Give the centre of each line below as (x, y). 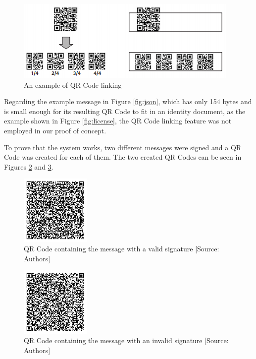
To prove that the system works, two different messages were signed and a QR (123, 147)
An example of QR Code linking (73, 85)
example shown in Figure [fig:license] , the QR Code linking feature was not (118, 121)
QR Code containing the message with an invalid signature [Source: (126, 340)
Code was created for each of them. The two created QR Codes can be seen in (123, 157)
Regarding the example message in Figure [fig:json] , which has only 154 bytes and (128, 101)
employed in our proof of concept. (55, 130)
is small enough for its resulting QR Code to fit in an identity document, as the (125, 111)
